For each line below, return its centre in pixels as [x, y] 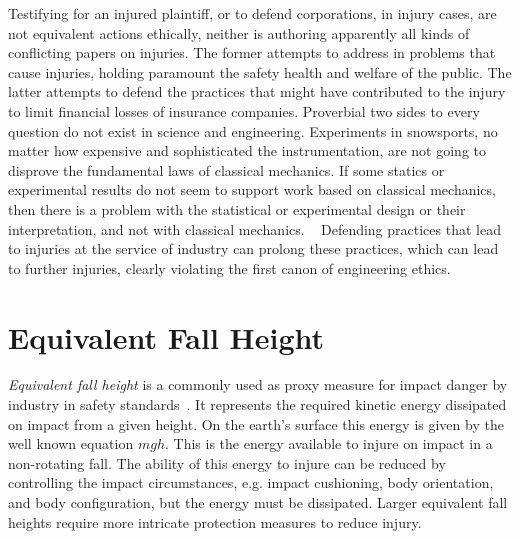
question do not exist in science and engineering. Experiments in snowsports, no [253, 130]
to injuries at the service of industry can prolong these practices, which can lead [253, 248]
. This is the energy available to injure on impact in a [328, 443]
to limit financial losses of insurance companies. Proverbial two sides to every [244, 110]
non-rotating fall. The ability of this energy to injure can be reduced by [227, 462]
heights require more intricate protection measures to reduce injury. [215, 521]
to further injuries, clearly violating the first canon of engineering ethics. [229, 267]
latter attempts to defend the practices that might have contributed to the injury [257, 91]
